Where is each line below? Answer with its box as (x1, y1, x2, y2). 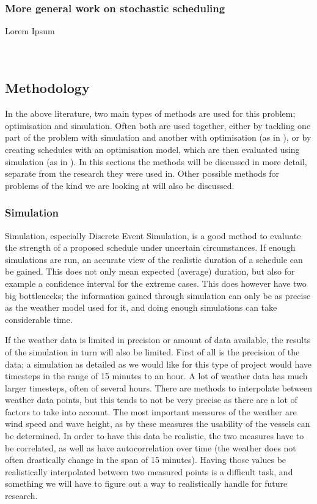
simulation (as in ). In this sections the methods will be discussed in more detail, (5, 155, 307, 168)
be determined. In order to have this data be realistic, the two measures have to (5, 429, 304, 442)
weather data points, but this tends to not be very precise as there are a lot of (5, 393, 297, 406)
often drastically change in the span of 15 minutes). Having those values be (5, 453, 286, 466)
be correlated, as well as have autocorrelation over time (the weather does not (5, 441, 296, 454)
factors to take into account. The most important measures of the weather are (5, 405, 297, 418)
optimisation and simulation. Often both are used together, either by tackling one (5, 119, 311, 132)
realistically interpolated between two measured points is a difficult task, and (5, 465, 293, 478)
